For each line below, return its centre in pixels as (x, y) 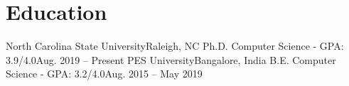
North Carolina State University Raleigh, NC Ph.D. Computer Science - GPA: (175, 46)
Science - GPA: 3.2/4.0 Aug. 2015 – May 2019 (104, 74)
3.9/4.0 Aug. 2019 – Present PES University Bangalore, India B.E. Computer (171, 59)
